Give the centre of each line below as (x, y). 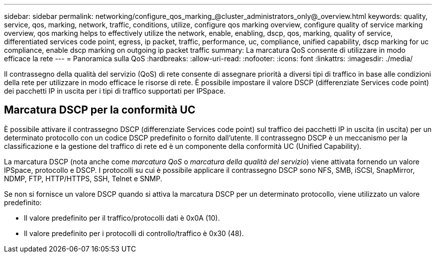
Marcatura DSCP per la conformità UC (100, 110)
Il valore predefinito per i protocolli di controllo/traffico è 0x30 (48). (134, 233)
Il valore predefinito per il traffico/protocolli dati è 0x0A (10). (122, 218)
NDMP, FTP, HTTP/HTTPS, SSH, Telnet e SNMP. (83, 178)
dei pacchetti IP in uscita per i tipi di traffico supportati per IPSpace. (115, 91)
